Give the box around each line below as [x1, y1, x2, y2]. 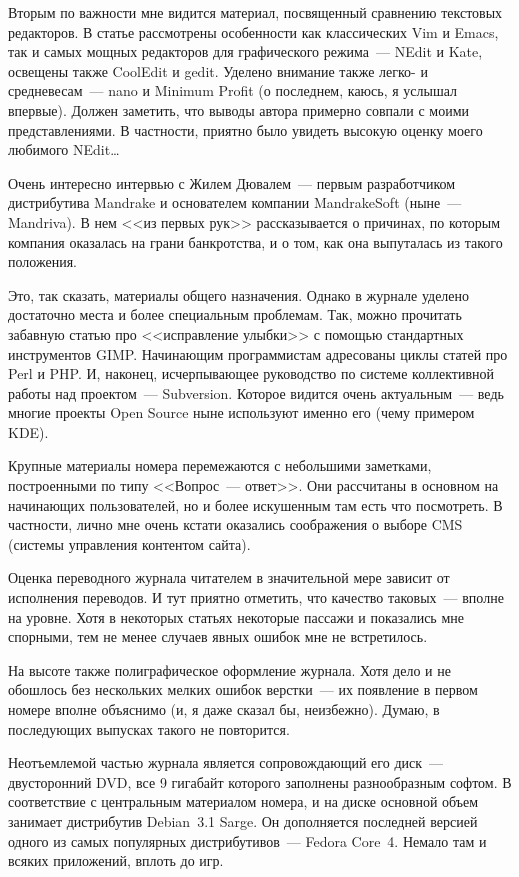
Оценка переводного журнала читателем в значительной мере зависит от [8, 567, 450, 588]
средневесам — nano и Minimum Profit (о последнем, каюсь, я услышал [8, 80, 458, 101]
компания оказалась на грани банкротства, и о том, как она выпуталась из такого [8, 231, 503, 252]
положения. [8, 251, 77, 272]
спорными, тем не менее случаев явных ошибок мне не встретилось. [8, 626, 428, 647]
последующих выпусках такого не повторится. [8, 718, 290, 739]
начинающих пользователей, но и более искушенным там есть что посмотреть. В [8, 494, 503, 515]
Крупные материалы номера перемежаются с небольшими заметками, [8, 455, 432, 476]
